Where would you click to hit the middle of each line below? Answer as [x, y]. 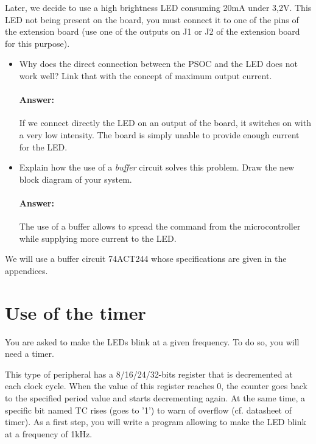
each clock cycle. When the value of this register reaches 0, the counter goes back [156, 386]
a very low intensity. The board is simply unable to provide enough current [159, 134]
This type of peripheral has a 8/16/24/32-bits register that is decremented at [149, 374]
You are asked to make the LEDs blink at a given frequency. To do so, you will [152, 341]
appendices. [26, 270]
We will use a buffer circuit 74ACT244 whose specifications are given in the [146, 259]
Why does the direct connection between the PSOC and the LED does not [158, 64]
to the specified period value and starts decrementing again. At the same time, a [155, 398]
